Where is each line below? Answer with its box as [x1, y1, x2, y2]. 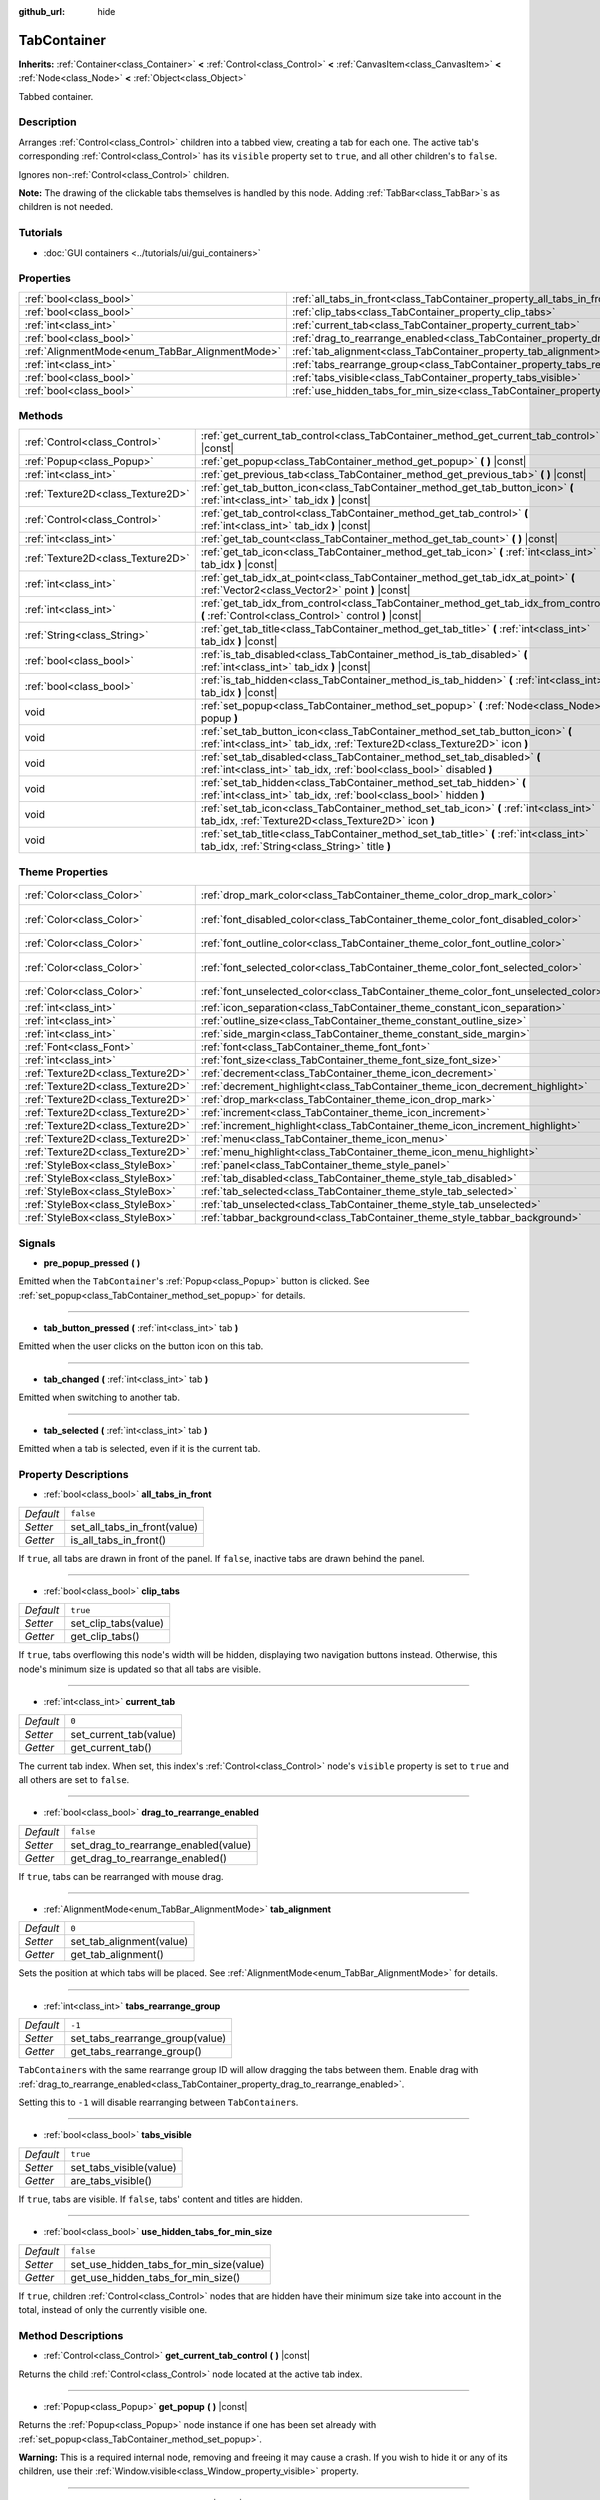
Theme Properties [18, 865, 109, 879]
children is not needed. [18, 201, 114, 213]
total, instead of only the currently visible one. [18, 2304, 208, 2315]
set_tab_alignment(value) [70, 1935, 189, 1949]
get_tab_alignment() [70, 1948, 164, 1962]
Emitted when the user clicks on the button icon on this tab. [18, 1340, 264, 1352]
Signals [18, 1236, 56, 1250]
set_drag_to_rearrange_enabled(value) [70, 1838, 252, 1852]
